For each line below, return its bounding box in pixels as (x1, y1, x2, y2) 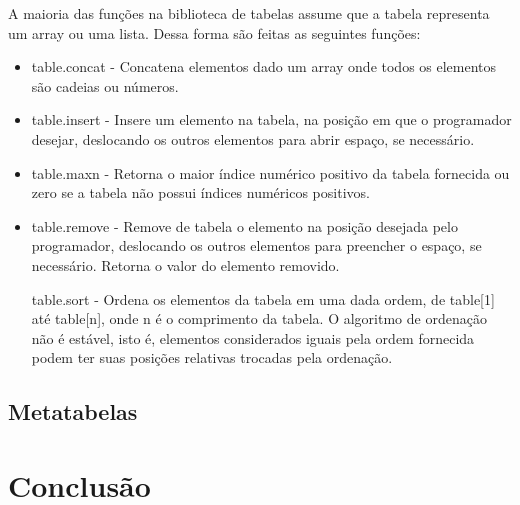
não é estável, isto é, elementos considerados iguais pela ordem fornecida (31, 327, 475, 348)
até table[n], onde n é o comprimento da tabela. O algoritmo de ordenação (31, 308, 487, 329)
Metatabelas (8, 396, 138, 427)
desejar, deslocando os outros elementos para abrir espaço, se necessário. (31, 128, 475, 149)
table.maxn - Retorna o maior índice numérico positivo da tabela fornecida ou (31, 162, 510, 183)
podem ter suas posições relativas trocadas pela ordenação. (31, 347, 393, 368)
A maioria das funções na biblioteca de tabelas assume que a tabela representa (8, 3, 490, 23)
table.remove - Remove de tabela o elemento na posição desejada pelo (31, 215, 458, 236)
